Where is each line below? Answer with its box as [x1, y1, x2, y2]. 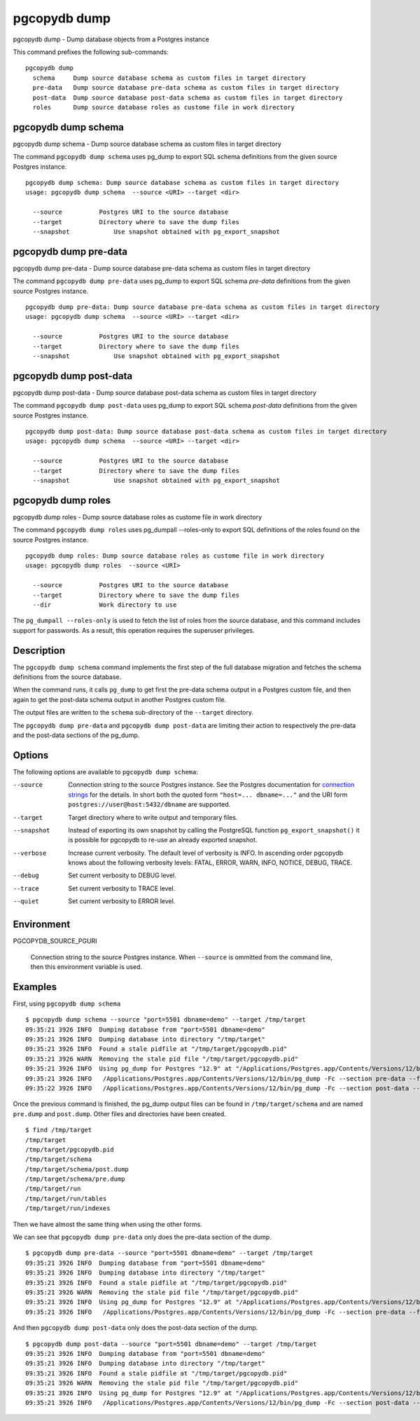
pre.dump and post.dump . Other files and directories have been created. [13, 1109, 227, 1118]
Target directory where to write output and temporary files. [68, 813, 238, 821]
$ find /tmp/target [25, 1126, 92, 1134]
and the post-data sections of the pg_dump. [13, 731, 140, 739]
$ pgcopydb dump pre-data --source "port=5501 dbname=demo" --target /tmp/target [25, 1249, 314, 1257]
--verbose [13, 849, 47, 857]
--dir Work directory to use [32, 601, 177, 609]
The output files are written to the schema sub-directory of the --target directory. [13, 708, 253, 717]
